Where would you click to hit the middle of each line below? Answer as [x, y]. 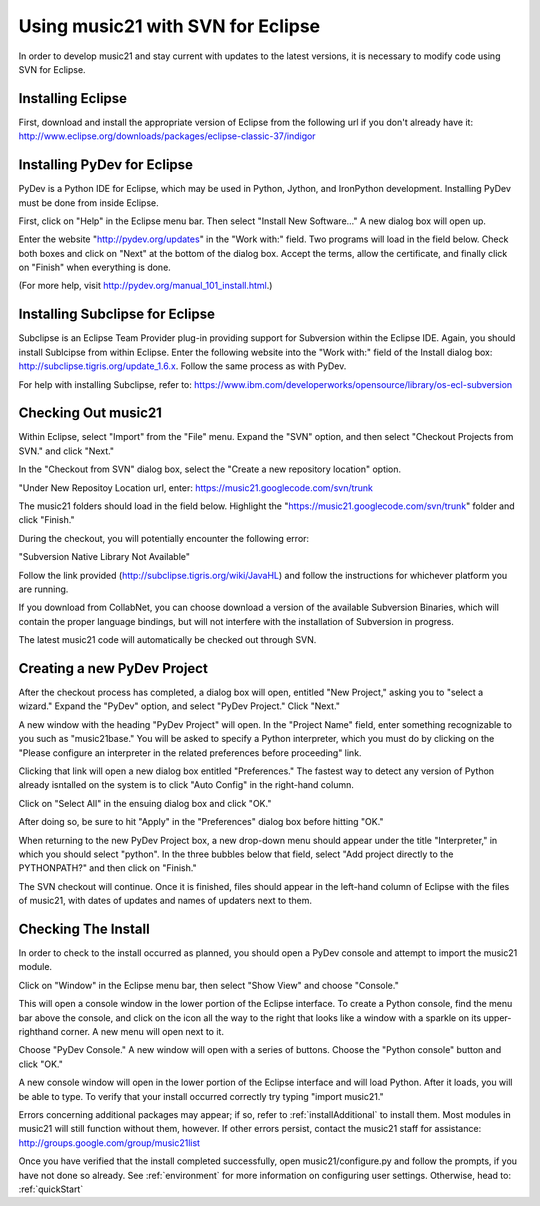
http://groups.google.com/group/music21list [109, 1142]
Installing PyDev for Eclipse [106, 165]
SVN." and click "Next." [66, 451]
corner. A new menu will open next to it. [142, 1031]
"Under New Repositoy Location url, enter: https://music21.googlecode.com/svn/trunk [196, 487]
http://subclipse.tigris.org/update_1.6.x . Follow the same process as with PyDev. [182, 366]
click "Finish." [46, 520]
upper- [497, 1017]
